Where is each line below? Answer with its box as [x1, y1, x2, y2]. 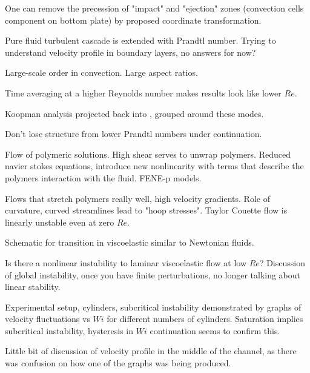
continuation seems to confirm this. [150, 324, 280, 337]
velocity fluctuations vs [5, 312, 90, 325]
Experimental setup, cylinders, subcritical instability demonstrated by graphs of [5, 300, 302, 313]
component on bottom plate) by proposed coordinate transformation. [5, 13, 262, 26]
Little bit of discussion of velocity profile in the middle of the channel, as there [5, 344, 297, 357]
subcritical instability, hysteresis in [5, 324, 134, 337]
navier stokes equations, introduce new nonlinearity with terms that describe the [5, 160, 304, 172]
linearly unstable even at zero [5, 215, 114, 228]
